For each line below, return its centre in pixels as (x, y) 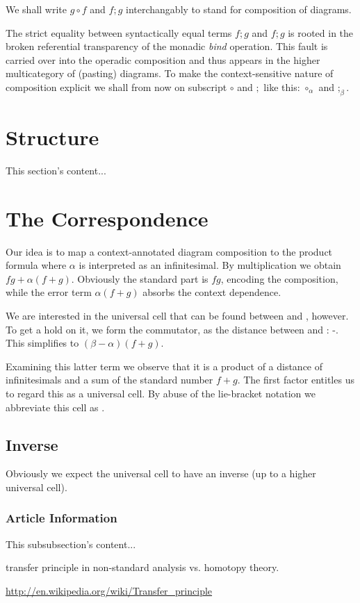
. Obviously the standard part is (140, 278)
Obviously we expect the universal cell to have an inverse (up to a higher (161, 473)
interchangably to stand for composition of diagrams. (239, 9)
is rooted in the (321, 32)
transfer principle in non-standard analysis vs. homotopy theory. (142, 567)
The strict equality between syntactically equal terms (119, 32)
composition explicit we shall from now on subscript (116, 86)
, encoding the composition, (279, 278)
